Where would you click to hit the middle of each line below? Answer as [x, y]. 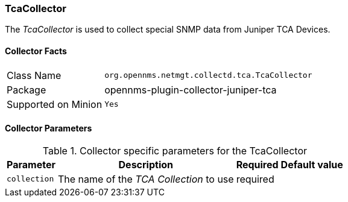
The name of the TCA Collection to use [146, 179]
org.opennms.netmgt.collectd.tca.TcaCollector [208, 75]
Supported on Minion [55, 104]
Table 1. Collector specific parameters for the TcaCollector [175, 150]
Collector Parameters [49, 128]
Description [146, 164]
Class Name [34, 75]
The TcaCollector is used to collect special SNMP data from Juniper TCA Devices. [168, 30]
